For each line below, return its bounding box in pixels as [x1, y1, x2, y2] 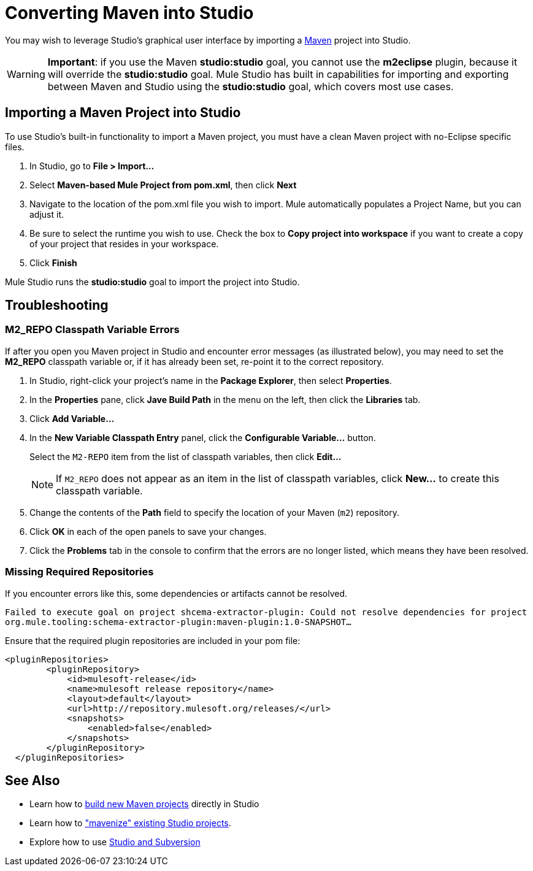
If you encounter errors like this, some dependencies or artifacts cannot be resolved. [5, 588, 348, 599]
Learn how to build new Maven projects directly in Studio [29, 799, 259, 810]
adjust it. [29, 209, 64, 220]
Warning [7, 67, 45, 80]
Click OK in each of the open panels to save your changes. [29, 526, 267, 537]
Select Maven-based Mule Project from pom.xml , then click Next [29, 179, 297, 190]
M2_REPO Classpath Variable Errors [5, 323, 180, 336]
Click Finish [29, 257, 77, 268]
